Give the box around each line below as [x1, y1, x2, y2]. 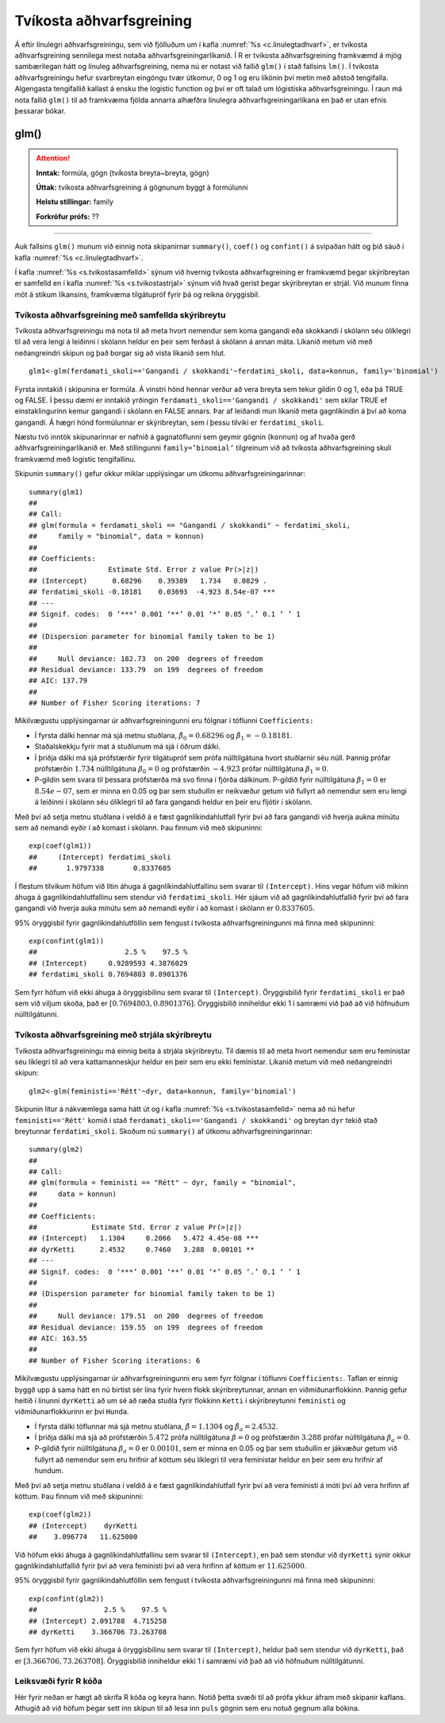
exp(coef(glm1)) [29, 841, 92, 851]
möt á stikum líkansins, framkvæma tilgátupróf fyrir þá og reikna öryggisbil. [14, 290, 260, 299]
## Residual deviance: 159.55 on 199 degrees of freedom [29, 1322, 263, 1332]
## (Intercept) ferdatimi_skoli [29, 852, 171, 861]
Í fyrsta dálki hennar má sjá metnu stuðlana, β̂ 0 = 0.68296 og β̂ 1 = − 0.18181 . [34, 730, 293, 742]
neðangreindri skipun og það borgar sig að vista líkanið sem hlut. [14, 348, 226, 357]
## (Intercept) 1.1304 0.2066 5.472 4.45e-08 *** [29, 1234, 259, 1243]
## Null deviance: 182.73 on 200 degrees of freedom [29, 654, 263, 663]
